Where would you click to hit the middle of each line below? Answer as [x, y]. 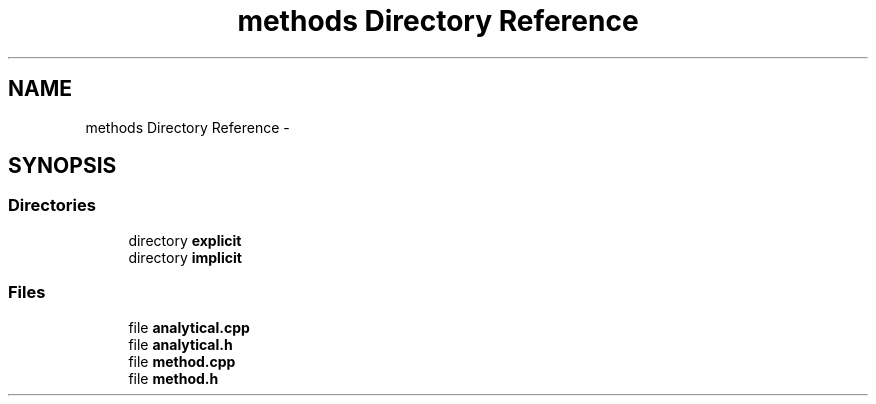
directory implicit [185, 257]
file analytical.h [180, 344]
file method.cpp [182, 361]
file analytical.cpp [189, 327]
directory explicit [185, 240]
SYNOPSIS [62, 166]
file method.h [173, 378]
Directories [52, 205]
